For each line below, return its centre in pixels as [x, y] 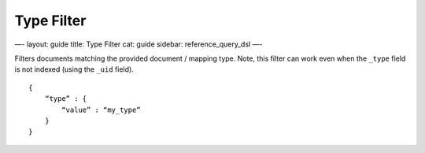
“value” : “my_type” [101, 110]
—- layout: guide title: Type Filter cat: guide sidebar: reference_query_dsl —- [139, 44]
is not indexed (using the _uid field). [74, 69]
